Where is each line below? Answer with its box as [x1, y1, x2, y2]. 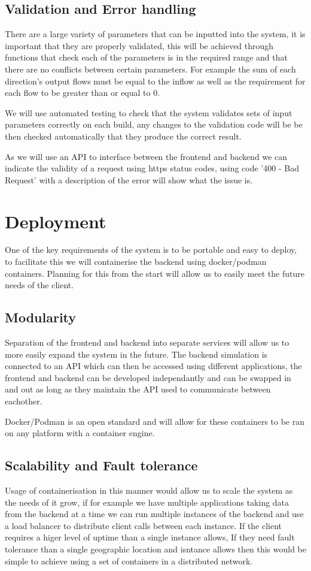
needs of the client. [5, 279, 74, 291]
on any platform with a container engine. [5, 427, 155, 439]
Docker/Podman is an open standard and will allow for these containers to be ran [5, 415, 305, 427]
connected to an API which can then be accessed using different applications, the [5, 359, 302, 372]
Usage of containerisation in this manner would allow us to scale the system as [5, 484, 293, 496]
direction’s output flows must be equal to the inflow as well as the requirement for [5, 74, 306, 87]
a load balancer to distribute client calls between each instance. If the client [5, 519, 282, 531]
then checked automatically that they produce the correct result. [5, 129, 242, 142]
